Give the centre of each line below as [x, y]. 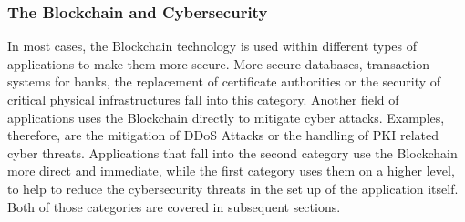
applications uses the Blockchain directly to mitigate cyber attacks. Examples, [226, 117]
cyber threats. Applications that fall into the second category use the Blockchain [232, 152]
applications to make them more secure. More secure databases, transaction [218, 63]
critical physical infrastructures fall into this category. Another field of [203, 99]
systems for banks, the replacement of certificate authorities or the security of [224, 81]
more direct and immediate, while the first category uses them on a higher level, [231, 171]
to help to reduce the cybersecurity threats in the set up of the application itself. [233, 188]
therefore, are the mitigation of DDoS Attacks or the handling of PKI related [223, 135]
